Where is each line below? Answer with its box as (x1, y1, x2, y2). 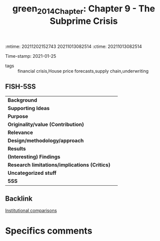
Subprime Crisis (49, 15, 118, 26)
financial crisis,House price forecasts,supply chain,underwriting (17, 68, 149, 74)
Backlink (5, 194, 33, 203)
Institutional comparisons (5, 208, 57, 214)
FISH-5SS (5, 83, 36, 91)
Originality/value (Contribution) (7, 120, 84, 127)
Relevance (7, 129, 33, 136)
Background (7, 97, 37, 104)
